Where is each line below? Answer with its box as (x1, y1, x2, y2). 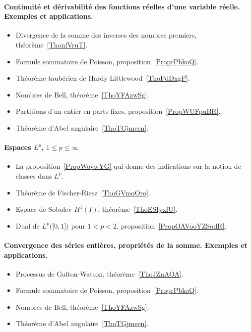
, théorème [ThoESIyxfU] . (98, 204, 178, 214)
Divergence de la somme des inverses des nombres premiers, (15, 30, 197, 40)
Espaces (4, 142, 31, 152)
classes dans (15, 170, 52, 181)
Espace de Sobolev (15, 204, 72, 214)
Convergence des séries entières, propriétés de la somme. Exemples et (4, 239, 248, 250)
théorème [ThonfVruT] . (15, 39, 88, 49)
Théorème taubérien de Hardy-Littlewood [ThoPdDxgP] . (15, 73, 190, 83)
